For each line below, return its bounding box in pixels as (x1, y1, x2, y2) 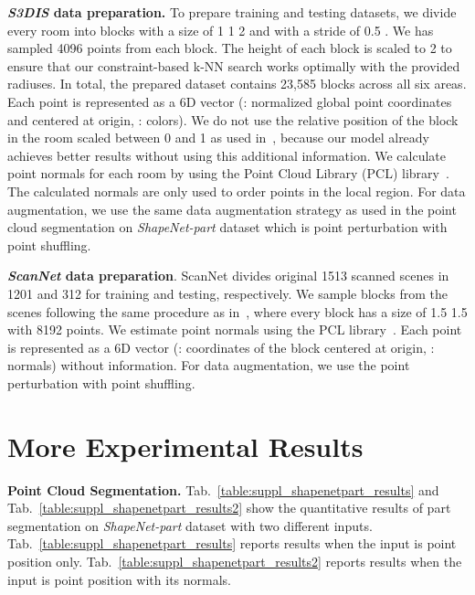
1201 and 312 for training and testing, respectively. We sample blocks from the (7, 283, 448, 303)
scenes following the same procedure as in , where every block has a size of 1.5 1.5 (7, 302, 468, 321)
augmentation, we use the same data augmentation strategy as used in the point (7, 199, 457, 218)
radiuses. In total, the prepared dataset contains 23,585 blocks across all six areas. (7, 74, 467, 93)
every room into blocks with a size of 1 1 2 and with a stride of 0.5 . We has (7, 20, 434, 39)
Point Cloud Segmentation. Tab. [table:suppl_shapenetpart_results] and (7, 480, 439, 499)
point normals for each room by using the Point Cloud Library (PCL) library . (7, 164, 449, 183)
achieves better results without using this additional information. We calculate (7, 145, 447, 165)
